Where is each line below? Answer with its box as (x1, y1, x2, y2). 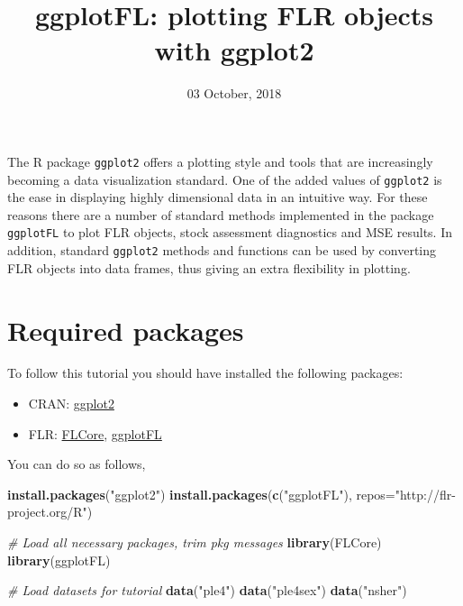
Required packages (7, 311, 244, 348)
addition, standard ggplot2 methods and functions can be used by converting (7, 241, 437, 260)
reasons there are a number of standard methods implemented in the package (7, 205, 434, 224)
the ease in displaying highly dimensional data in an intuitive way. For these (7, 188, 428, 207)
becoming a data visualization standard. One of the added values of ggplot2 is (7, 170, 442, 188)
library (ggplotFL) (7, 550, 111, 569)
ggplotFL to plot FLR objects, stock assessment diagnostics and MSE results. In (7, 223, 452, 242)
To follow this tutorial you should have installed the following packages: (7, 363, 404, 382)
